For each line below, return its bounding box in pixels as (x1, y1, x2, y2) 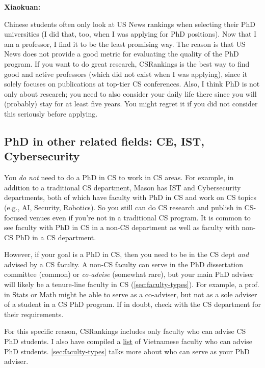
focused (4, 212, 28, 222)
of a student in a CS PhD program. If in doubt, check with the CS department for (4, 299, 261, 309)
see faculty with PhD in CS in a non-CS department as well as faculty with (4, 222, 240, 233)
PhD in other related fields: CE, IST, (4, 133, 204, 149)
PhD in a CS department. (15, 232, 96, 242)
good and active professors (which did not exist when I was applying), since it (4, 68, 248, 79)
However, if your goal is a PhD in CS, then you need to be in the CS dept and (4, 249, 249, 260)
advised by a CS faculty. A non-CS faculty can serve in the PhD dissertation (4, 259, 244, 269)
